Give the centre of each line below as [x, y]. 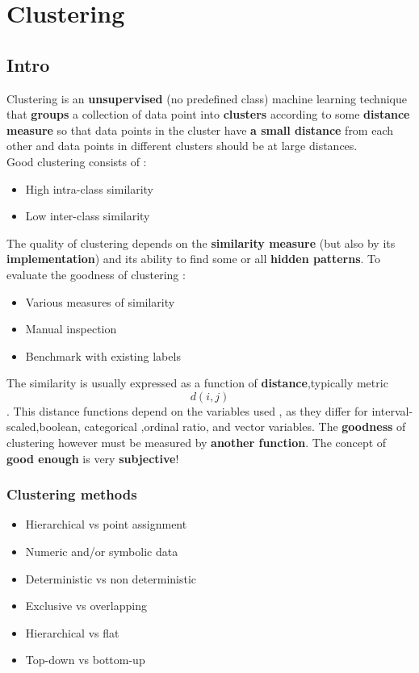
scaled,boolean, [44, 426]
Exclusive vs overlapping [86, 606]
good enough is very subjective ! [93, 458]
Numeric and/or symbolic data [102, 552]
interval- [392, 410]
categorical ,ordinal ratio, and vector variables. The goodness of [245, 426]
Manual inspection [71, 329]
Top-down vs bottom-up [85, 660]
